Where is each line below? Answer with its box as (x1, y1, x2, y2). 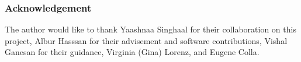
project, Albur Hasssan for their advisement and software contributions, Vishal (5, 34, 288, 46)
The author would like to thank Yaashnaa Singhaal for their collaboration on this (5, 23, 296, 35)
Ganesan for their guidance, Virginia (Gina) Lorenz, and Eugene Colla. (5, 46, 260, 58)
